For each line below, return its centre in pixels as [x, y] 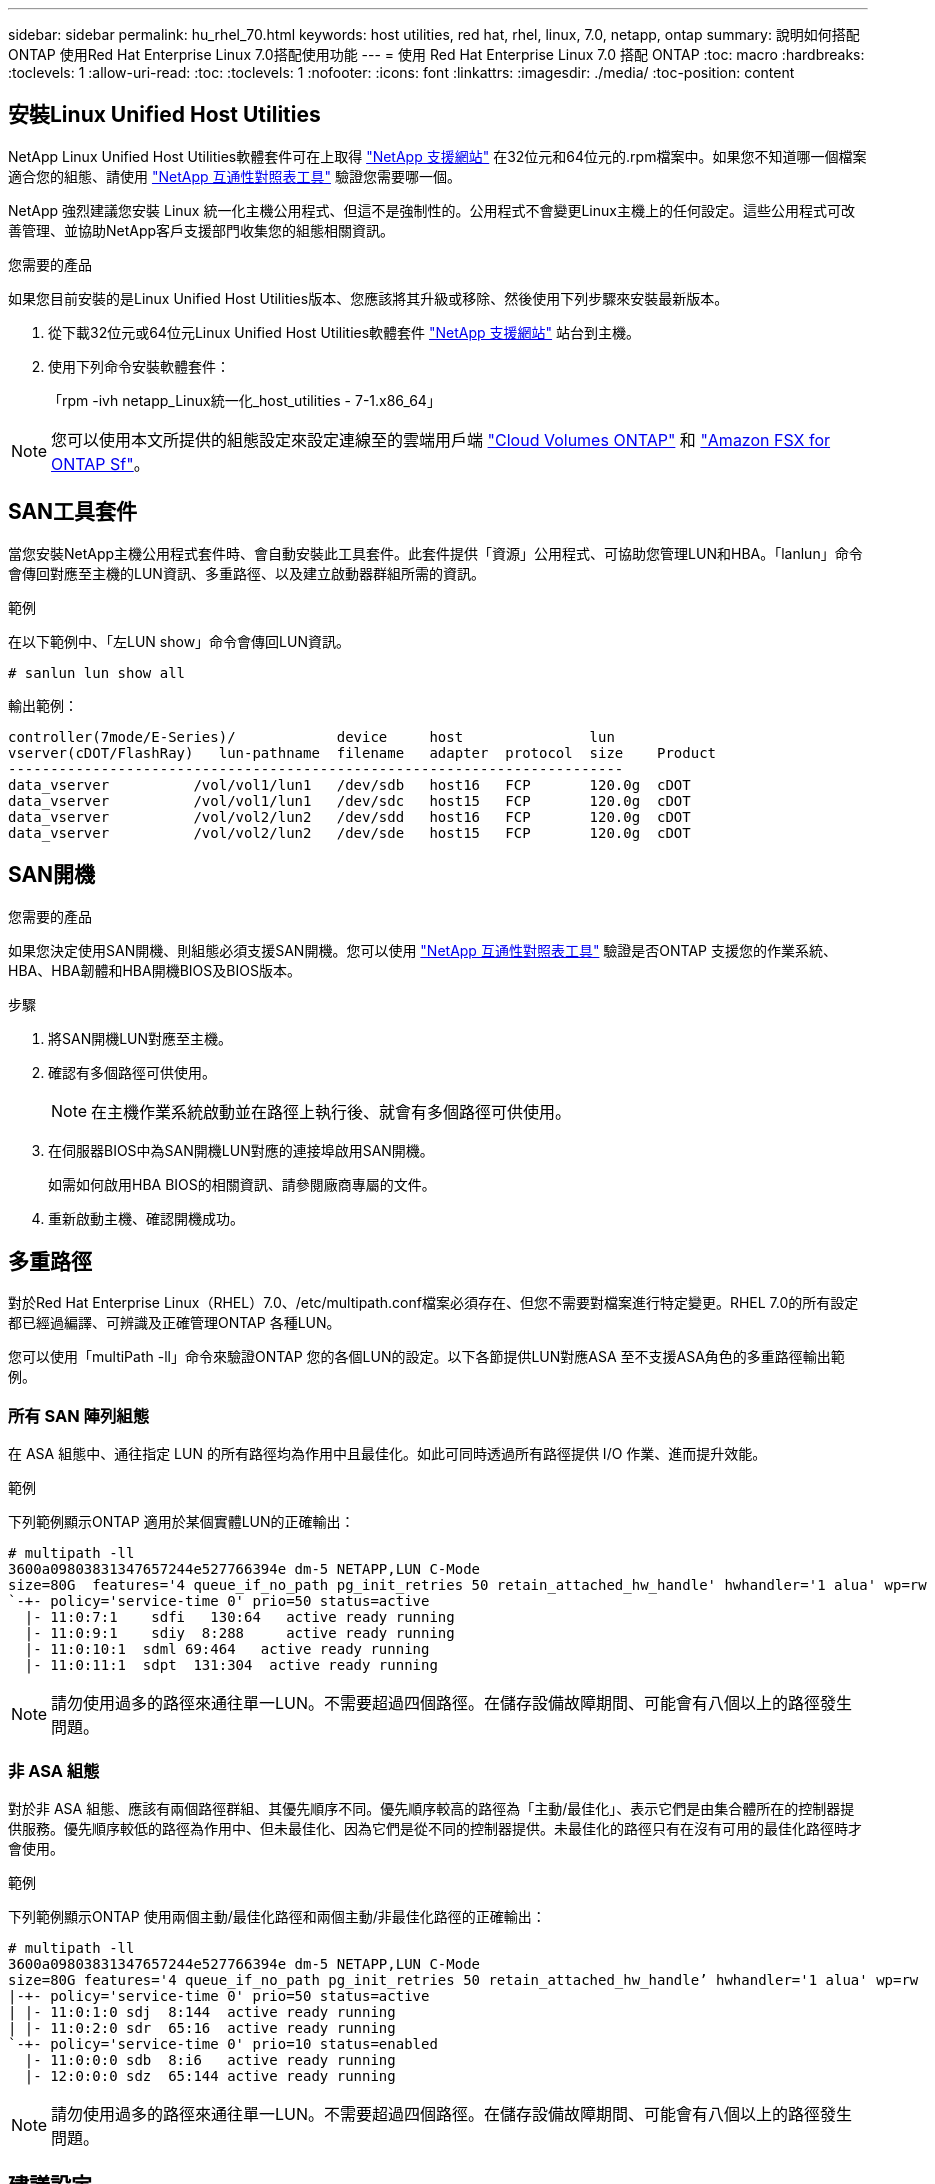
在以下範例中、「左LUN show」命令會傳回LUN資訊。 [179, 641]
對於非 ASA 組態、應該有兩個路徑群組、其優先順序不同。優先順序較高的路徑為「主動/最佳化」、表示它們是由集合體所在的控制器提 [431, 1808]
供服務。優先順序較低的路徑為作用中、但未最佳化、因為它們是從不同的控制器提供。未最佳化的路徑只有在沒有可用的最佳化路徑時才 [435, 1828]
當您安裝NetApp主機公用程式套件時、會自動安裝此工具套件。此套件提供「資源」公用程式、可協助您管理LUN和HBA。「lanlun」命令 [435, 553]
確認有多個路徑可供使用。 [132, 1072]
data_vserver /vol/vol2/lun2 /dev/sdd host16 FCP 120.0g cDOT [349, 816]
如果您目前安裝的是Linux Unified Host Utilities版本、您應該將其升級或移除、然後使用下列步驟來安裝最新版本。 [368, 298]
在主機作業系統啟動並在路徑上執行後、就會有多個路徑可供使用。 [331, 1111]
